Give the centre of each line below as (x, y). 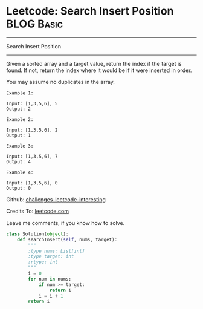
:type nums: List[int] (56, 251)
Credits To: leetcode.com (38, 211)
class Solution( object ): (37, 234)
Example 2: (20, 119)
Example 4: (20, 172)
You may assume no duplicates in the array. (60, 82)
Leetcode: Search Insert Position (90, 11)
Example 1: (20, 93)
